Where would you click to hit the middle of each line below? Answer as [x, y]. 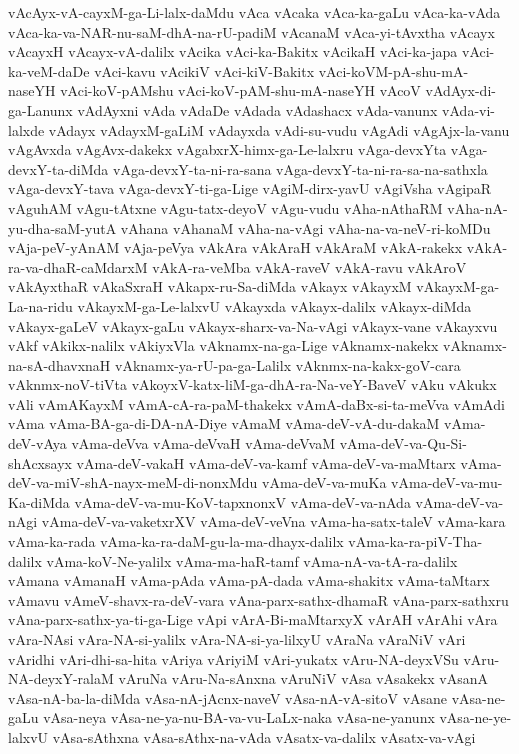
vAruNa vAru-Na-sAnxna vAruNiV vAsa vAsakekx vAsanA [303, 678]
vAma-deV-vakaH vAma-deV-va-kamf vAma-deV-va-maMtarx [266, 462]
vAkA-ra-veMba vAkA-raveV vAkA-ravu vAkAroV [309, 266]
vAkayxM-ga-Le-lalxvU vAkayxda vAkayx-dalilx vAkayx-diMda [274, 305]
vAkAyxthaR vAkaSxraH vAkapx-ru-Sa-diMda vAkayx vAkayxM [210, 286]
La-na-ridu [40, 305]
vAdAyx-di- [460, 90]
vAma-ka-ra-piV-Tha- [415, 541]
